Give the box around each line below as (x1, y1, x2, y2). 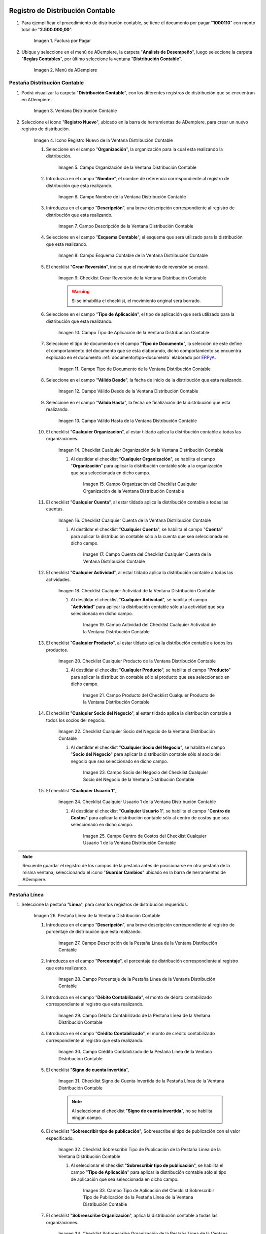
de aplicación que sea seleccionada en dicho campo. (70, 1176, 179, 1182)
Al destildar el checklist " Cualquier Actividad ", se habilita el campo (70, 597, 207, 603)
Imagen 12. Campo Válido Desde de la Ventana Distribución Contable (58, 388, 199, 394)
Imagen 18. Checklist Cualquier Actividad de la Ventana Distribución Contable (58, 587, 216, 593)
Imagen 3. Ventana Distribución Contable (33, 108, 117, 114)
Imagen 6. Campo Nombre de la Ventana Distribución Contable (58, 193, 186, 199)
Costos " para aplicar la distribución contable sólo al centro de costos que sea (70, 815, 229, 821)
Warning (71, 289, 90, 295)
